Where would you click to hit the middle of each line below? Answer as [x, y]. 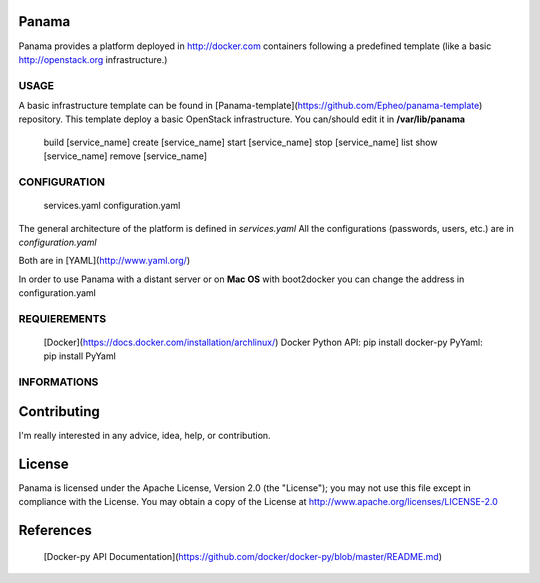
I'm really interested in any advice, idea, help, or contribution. [144, 435]
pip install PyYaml [80, 356]
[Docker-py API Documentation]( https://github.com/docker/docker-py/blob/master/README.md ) [243, 556]
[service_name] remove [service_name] [125, 156]
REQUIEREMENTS [62, 318]
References [55, 530]
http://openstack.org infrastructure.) [93, 59]
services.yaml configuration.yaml [112, 206]
